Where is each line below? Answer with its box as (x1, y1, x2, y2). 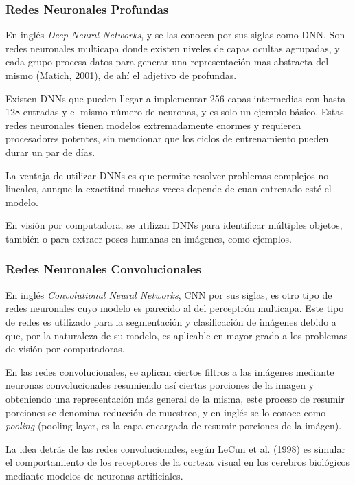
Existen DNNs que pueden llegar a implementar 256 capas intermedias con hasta (5, 91, 346, 105)
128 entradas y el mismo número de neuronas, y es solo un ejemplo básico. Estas (5, 104, 344, 119)
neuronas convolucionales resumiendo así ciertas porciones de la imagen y (5, 378, 314, 392)
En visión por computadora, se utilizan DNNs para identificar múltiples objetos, (5, 218, 343, 232)
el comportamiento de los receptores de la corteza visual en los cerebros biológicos (5, 455, 350, 469)
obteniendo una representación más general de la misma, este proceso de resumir (5, 391, 345, 405)
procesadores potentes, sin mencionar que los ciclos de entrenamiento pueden (5, 131, 329, 146)
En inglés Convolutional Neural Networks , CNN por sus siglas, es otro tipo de (5, 287, 332, 302)
